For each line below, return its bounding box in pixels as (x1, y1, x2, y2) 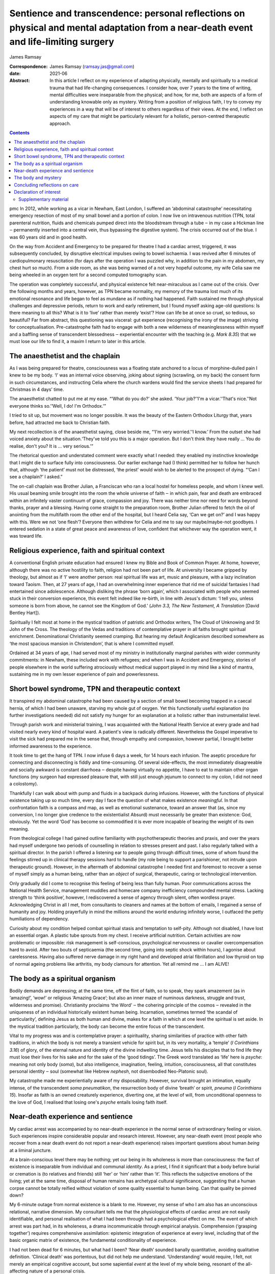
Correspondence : (9, 63, 48, 69)
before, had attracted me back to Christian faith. (9, 419, 111, 426)
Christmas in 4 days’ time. (9, 386, 64, 392)
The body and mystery (14, 175, 62, 181)
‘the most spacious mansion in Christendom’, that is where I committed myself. (9, 640, 174, 647)
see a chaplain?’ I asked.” (9, 474, 63, 480)
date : (9, 70, 21, 76)
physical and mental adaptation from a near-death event (9, 22, 253, 33)
